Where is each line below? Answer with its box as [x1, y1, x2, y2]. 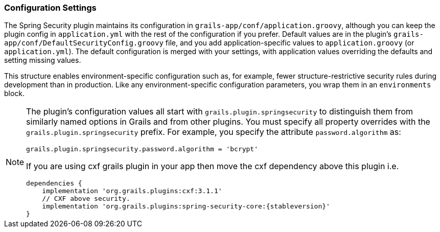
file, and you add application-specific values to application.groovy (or [165, 38, 414, 48]
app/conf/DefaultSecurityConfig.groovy [4, 39, 164, 48]
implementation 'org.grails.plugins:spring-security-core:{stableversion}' [42, 202, 330, 211]
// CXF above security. [42, 195, 130, 203]
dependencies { [26, 179, 82, 188]
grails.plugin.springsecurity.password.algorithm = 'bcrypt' [26, 145, 259, 153]
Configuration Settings [4, 3, 97, 13]
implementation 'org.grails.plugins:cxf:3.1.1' [42, 187, 222, 195]
